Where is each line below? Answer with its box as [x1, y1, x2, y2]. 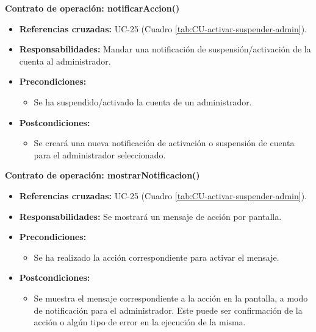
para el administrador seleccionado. [34, 148, 166, 161]
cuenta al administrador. [19, 54, 111, 67]
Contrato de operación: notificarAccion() [5, 2, 180, 14]
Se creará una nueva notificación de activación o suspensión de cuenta [34, 136, 295, 149]
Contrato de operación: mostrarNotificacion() [5, 169, 200, 182]
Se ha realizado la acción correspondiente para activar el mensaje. [34, 250, 279, 263]
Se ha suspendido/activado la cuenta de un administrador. [34, 95, 252, 108]
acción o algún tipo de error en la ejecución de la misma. [34, 316, 246, 328]
